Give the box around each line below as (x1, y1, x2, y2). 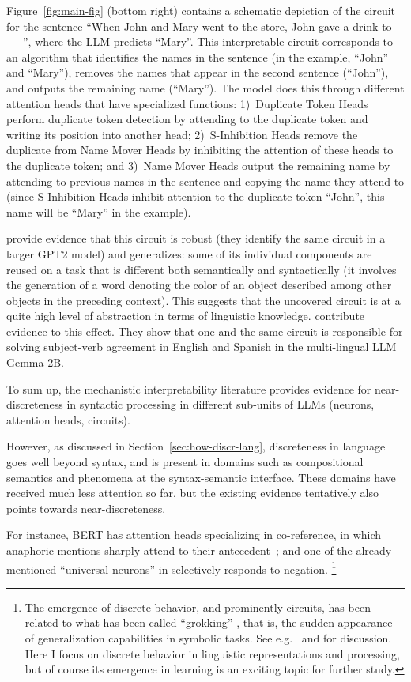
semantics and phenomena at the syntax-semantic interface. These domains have (6, 469, 396, 485)
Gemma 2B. (6, 354, 64, 371)
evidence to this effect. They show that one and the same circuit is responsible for (6, 322, 403, 339)
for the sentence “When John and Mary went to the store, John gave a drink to (6, 17, 392, 34)
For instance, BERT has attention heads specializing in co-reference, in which (6, 526, 382, 543)
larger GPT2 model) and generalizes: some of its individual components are (6, 245, 372, 262)
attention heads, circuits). (6, 411, 130, 428)
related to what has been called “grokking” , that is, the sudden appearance (25, 614, 393, 631)
